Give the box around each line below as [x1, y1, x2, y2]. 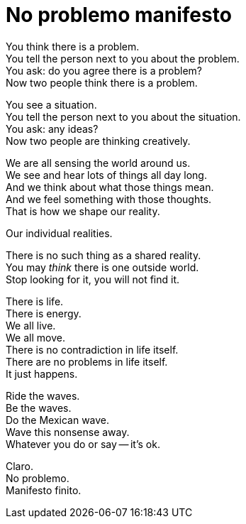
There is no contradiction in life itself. [6, 343, 179, 356]
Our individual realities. [6, 226, 113, 239]
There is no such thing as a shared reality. [6, 249, 201, 261]
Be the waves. [6, 401, 72, 414]
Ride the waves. [6, 389, 80, 402]
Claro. [6, 459, 33, 472]
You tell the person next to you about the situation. [6, 110, 241, 123]
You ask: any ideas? [6, 122, 99, 135]
